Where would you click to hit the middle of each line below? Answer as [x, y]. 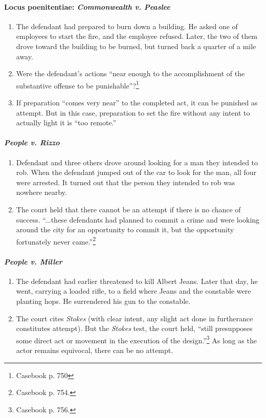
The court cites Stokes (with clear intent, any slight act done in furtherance [135, 318]
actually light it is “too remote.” [66, 123]
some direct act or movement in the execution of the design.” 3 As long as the [136, 339]
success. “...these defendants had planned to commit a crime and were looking [138, 219]
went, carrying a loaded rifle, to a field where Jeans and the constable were [134, 291]
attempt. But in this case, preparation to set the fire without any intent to [133, 112]
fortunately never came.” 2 [56, 240]
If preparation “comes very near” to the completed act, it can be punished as [137, 103]
